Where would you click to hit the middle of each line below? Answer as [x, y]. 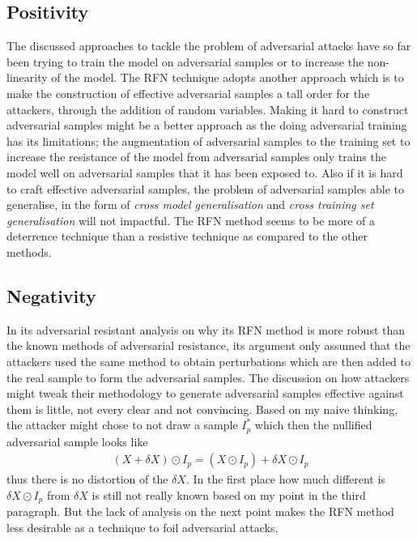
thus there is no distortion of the [87, 479]
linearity [27, 77]
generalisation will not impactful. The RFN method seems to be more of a [191, 220]
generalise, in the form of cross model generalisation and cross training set [190, 204]
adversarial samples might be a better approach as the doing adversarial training [207, 125]
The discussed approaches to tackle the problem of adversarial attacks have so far [209, 46]
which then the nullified [313, 425]
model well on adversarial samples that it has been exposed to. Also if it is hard [205, 172]
